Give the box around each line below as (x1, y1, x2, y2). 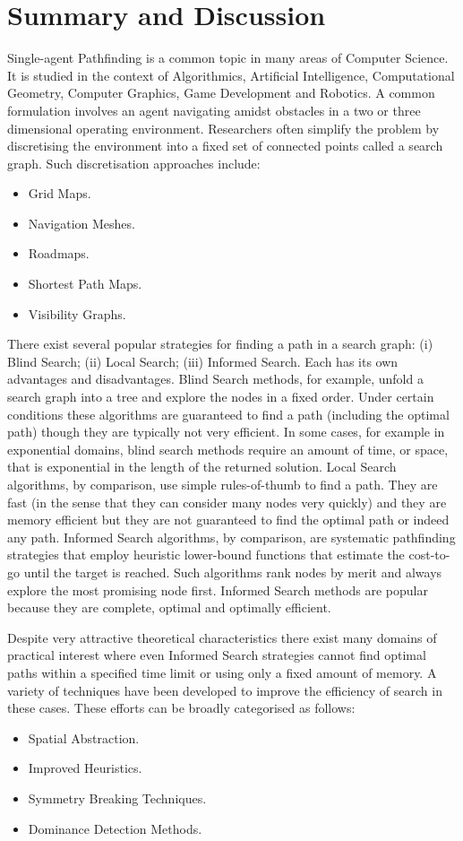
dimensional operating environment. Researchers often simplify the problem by (7, 118, 440, 137)
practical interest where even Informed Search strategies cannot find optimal (7, 646, 426, 664)
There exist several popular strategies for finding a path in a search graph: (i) (7, 334, 433, 353)
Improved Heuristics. (28, 759, 142, 777)
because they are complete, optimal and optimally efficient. (7, 598, 331, 617)
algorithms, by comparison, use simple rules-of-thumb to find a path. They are (7, 475, 438, 493)
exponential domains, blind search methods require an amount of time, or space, (7, 439, 449, 458)
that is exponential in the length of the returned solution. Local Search (7, 457, 397, 476)
